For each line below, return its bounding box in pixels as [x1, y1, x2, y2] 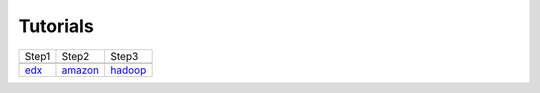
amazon [61, 63, 100, 77]
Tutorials [18, 15, 94, 37]
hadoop [110, 63, 147, 77]
